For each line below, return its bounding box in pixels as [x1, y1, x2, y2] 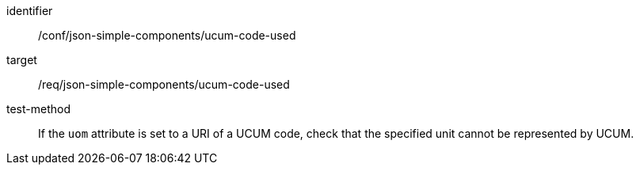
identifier [6, 4, 53, 17]
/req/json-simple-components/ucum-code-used [38, 78, 290, 91]
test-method [6, 102, 70, 116]
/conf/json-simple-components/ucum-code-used [38, 28, 296, 42]
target [6, 53, 37, 66]
